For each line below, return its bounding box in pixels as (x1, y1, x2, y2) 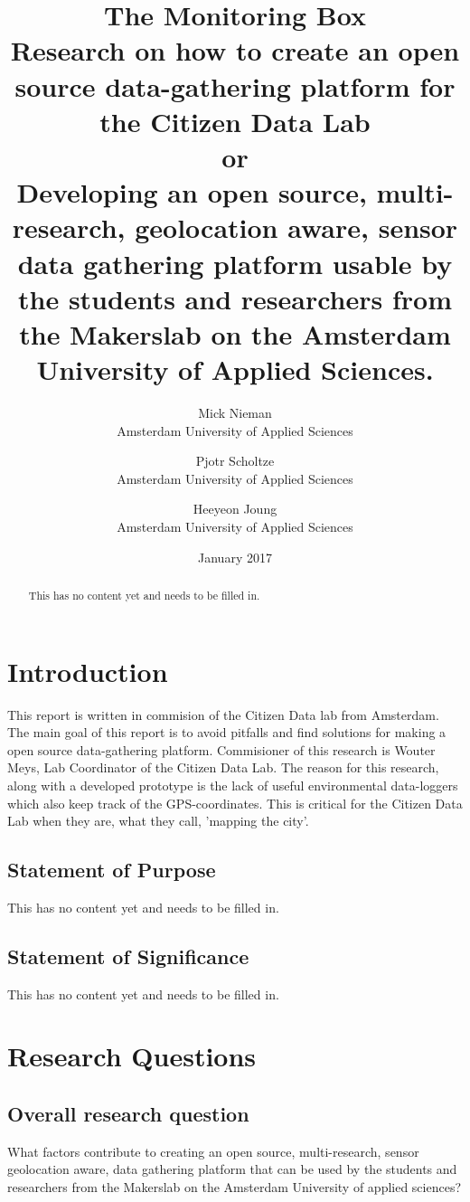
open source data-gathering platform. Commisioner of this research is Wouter (7, 740, 436, 759)
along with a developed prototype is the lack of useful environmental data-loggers (7, 775, 458, 794)
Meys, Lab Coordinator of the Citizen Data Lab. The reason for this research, (7, 758, 439, 777)
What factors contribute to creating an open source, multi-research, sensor (7, 1141, 419, 1160)
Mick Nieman (198, 403, 272, 421)
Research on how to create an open (10, 32, 460, 69)
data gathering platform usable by (17, 244, 453, 281)
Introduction (7, 652, 168, 689)
